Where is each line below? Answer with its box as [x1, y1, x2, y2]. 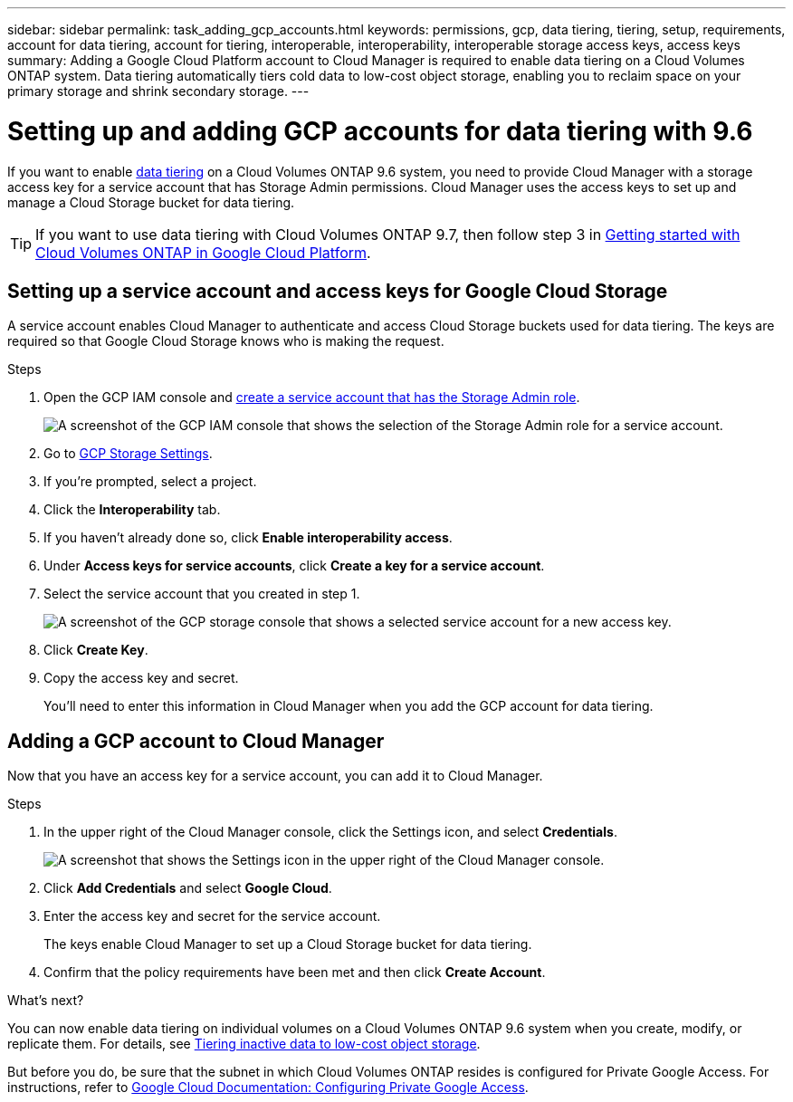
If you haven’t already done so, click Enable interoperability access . [43, 530, 453, 546]
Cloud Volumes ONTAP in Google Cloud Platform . [35, 243, 371, 262]
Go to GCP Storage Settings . [43, 446, 213, 462]
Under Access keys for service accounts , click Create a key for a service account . [43, 558, 545, 574]
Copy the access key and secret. [43, 670, 239, 686]
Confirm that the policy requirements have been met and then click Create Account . [43, 964, 546, 981]
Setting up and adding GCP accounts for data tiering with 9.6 [7, 115, 753, 147]
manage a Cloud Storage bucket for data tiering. [7, 194, 295, 210]
